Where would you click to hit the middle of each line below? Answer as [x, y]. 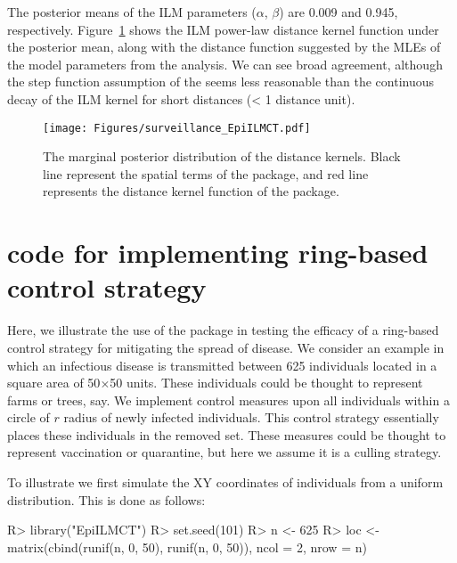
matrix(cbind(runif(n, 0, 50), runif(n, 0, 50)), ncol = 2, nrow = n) [187, 547]
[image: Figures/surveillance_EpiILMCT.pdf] [177, 128]
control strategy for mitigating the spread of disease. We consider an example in [226, 347]
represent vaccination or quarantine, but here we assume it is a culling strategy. [224, 452]
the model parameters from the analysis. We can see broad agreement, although [225, 64]
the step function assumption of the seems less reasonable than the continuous [221, 82]
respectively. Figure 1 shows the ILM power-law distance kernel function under [223, 29]
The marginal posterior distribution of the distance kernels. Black [222, 156]
